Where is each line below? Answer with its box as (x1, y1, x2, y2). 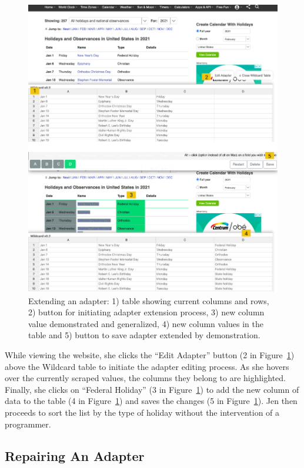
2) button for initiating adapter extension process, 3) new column (28, 306, 265, 318)
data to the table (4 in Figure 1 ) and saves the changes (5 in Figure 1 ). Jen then (5, 395, 298, 407)
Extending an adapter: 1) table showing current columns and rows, (28, 294, 269, 307)
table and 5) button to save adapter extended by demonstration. (28, 329, 260, 341)
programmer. (5, 418, 51, 430)
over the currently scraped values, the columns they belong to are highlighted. (5, 372, 286, 384)
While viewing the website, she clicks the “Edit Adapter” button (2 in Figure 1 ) (5, 349, 295, 361)
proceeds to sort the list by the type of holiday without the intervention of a (5, 406, 280, 419)
